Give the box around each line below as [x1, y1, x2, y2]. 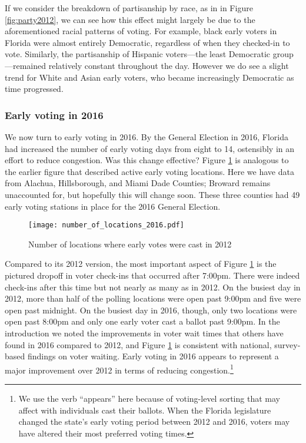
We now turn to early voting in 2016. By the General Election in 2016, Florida [5, 130, 288, 143]
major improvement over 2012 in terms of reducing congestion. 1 [5, 362, 234, 376]
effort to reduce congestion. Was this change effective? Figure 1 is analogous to [5, 154, 289, 166]
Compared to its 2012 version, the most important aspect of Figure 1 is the [5, 257, 277, 270]
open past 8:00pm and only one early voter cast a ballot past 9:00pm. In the [5, 315, 280, 328]
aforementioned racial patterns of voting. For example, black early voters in [5, 25, 277, 37]
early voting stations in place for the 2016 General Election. [5, 200, 221, 212]
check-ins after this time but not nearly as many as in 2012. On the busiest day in [5, 280, 301, 293]
